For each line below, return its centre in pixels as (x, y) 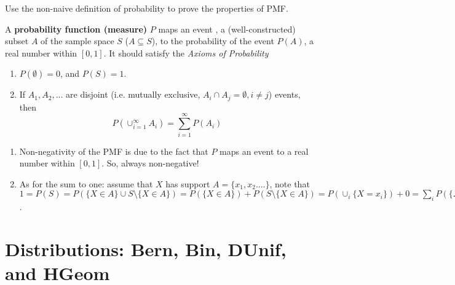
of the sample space (77, 41)
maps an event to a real (264, 151)
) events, (284, 94)
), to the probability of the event (213, 41)
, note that (290, 183)
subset (17, 41)
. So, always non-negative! (150, 163)
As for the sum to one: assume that (86, 183)
